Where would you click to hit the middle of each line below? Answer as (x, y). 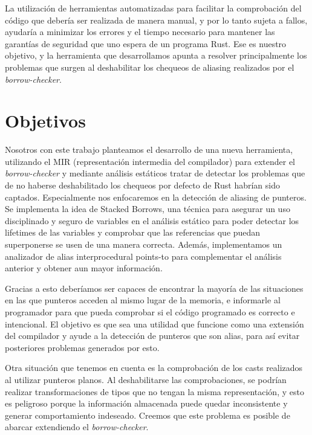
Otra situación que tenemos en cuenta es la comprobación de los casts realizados (154, 368)
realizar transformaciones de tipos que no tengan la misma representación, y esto (154, 391)
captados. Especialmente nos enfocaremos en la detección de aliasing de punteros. (156, 197)
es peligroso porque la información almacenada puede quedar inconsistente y (146, 403)
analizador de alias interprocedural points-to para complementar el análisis (143, 256)
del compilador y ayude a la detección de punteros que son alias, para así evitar (152, 336)
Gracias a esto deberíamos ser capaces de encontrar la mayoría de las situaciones (154, 288)
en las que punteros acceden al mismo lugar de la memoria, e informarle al (143, 300)
